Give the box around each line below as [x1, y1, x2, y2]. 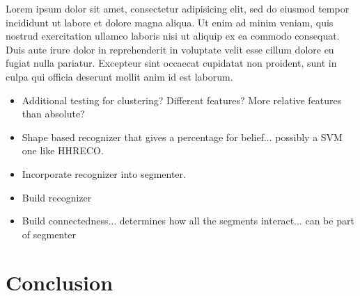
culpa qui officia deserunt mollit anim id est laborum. [6, 69, 233, 83]
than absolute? [22, 106, 85, 121]
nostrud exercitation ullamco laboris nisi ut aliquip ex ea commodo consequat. [6, 28, 340, 43]
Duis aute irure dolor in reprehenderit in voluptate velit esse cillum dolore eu [6, 42, 334, 56]
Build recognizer [22, 190, 92, 204]
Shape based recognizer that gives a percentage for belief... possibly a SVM [22, 129, 343, 144]
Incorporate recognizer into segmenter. [22, 166, 186, 181]
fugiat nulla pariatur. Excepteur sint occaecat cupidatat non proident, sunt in [6, 56, 337, 70]
